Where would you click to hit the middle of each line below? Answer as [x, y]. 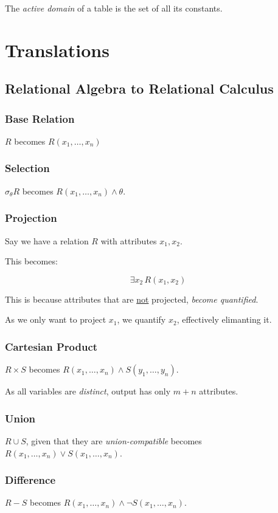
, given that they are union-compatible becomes [114, 441]
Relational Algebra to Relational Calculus [139, 88]
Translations [57, 50]
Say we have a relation [47, 240]
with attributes [129, 240]
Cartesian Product [51, 346]
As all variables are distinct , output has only [88, 391]
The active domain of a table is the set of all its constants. [114, 8]
